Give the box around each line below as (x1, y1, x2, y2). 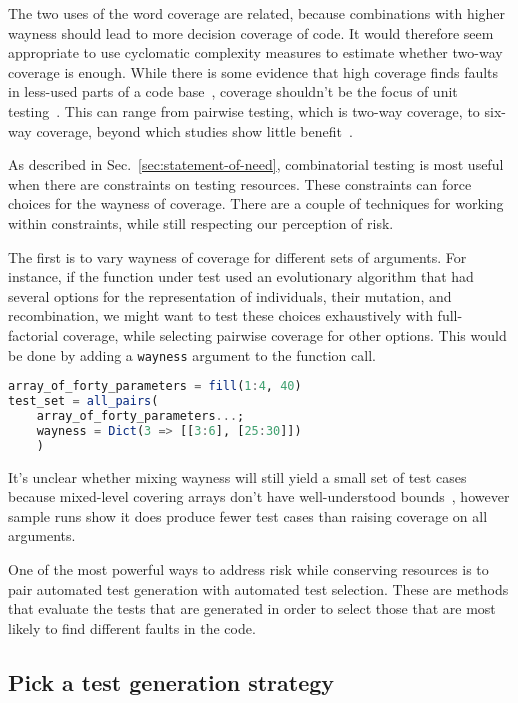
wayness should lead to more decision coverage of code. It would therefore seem (8, 22, 494, 43)
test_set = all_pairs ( (8, 394, 159, 409)
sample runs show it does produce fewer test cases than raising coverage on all (8, 505, 488, 526)
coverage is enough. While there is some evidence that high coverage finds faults (8, 61, 499, 82)
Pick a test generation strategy (8, 666, 335, 697)
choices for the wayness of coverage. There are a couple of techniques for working (8, 193, 504, 214)
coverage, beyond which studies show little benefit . (36, 120, 353, 141)
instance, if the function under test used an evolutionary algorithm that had (8, 266, 474, 287)
